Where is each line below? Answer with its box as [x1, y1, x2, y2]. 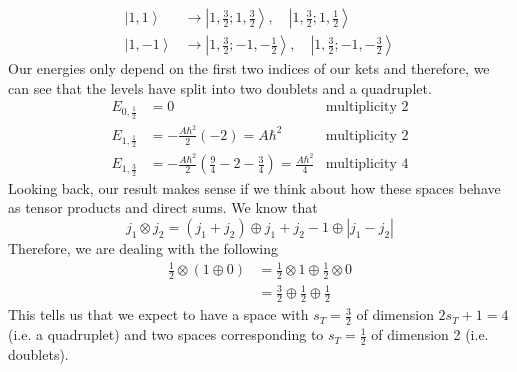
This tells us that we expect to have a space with [8, 304, 309, 325]
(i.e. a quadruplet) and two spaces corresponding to [8, 324, 324, 345]
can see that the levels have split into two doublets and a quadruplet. [8, 77, 432, 98]
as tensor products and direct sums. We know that [8, 197, 318, 218]
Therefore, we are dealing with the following [8, 237, 279, 258]
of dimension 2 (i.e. [371, 324, 489, 345]
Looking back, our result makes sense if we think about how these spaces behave [8, 177, 501, 198]
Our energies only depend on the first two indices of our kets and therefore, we [8, 58, 490, 79]
